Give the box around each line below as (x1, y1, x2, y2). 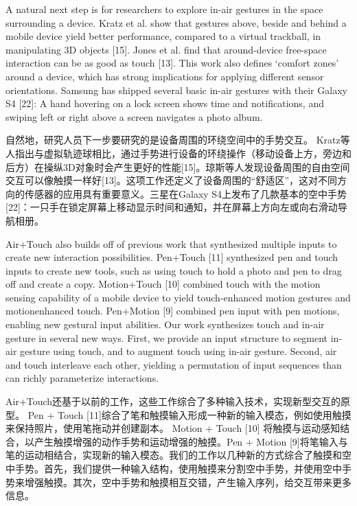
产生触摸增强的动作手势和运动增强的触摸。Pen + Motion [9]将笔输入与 (34, 434, 348, 448)
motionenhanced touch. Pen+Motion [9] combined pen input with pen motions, (5, 303, 340, 318)
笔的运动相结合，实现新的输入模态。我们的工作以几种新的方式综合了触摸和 (5, 448, 342, 462)
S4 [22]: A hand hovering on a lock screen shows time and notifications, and (5, 96, 324, 111)
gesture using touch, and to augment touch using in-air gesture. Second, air (20, 344, 337, 358)
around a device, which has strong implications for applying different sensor (5, 69, 324, 83)
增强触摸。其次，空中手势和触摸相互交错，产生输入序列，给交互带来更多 (24, 474, 352, 489)
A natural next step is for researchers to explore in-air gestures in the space (5, 2, 323, 16)
